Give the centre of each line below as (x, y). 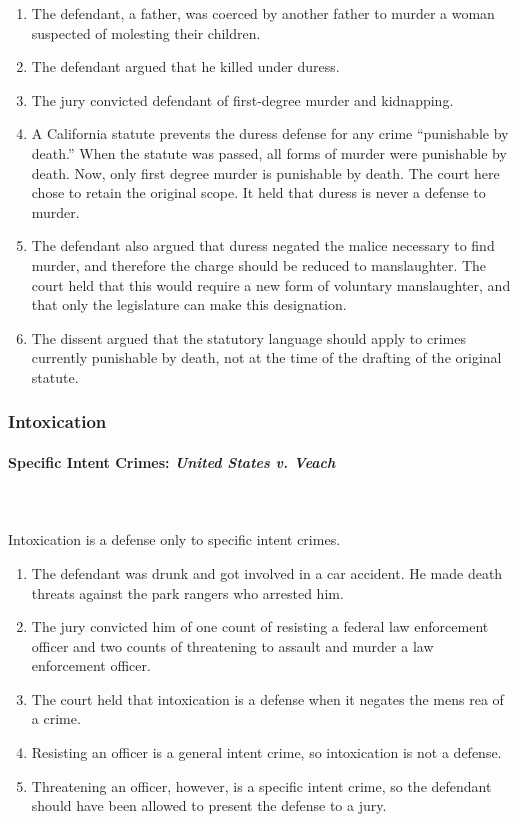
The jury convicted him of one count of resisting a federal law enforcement (260, 626)
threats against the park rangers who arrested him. (187, 592)
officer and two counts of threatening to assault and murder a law (232, 645)
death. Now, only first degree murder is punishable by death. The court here (265, 172)
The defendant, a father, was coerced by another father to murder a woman (263, 13)
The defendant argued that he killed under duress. (185, 66)
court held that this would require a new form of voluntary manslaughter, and (271, 284)
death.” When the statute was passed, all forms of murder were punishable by (269, 152)
